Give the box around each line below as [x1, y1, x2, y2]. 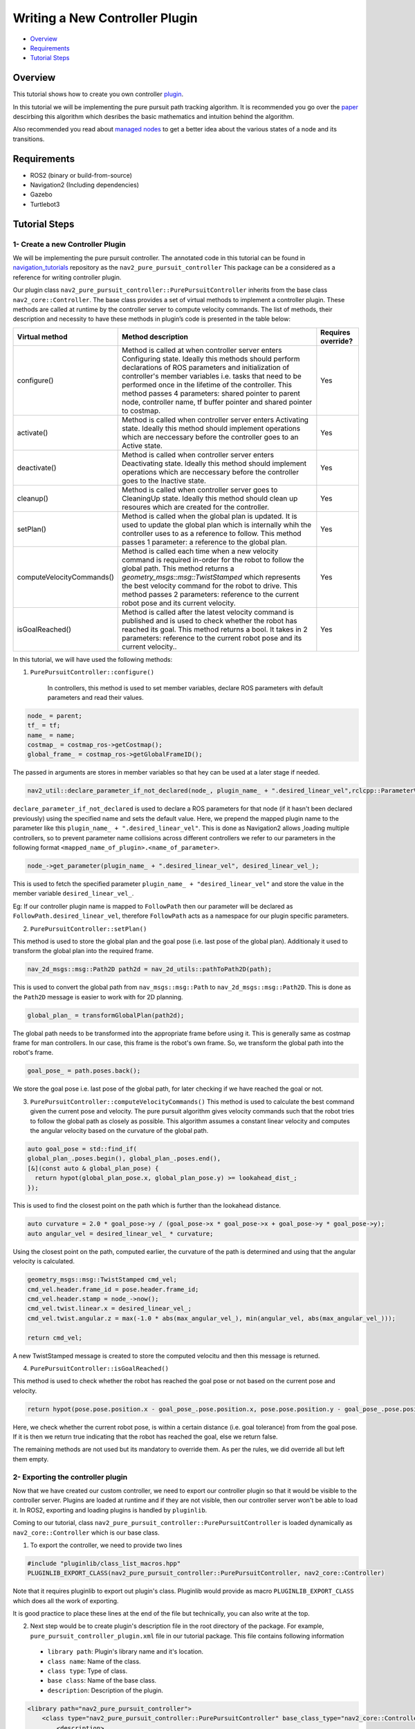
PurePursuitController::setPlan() [30, 925, 147, 933]
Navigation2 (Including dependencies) [30, 181, 140, 189]
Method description [122, 332, 188, 342]
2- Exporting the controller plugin [12, 1472, 128, 1481]
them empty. [12, 1454, 49, 1463]
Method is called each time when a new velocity [122, 546, 279, 556]
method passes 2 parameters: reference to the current [122, 589, 299, 599]
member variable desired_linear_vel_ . [12, 889, 134, 898]
